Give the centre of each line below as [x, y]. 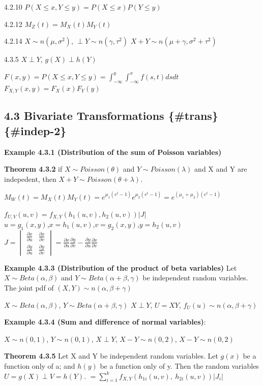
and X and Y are [221, 169]
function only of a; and [40, 365]
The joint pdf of [29, 287]
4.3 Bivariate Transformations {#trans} [111, 116]
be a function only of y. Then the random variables [179, 365]
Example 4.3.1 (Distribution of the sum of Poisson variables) [113, 152]
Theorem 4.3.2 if [33, 169]
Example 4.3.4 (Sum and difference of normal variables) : [105, 322]
